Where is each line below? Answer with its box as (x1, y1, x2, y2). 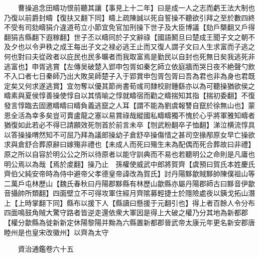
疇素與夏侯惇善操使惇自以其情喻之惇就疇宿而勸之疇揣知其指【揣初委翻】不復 (4, 90, 255, 101)
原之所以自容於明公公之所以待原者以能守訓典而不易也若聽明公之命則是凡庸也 (4, 148, 255, 159)
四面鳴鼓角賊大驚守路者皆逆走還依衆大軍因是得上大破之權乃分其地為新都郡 (4, 207, 248, 218)
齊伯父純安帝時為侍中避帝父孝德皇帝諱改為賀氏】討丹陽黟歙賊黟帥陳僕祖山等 (4, 168, 255, 179)
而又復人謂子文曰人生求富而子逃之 (143, 41, 255, 52)
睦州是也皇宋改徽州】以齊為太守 (4, 227, 109, 237)
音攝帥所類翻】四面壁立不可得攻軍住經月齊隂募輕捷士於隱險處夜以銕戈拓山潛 (4, 188, 255, 198)
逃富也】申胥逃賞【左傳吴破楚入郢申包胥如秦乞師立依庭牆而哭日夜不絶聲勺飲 (4, 61, 255, 71)
